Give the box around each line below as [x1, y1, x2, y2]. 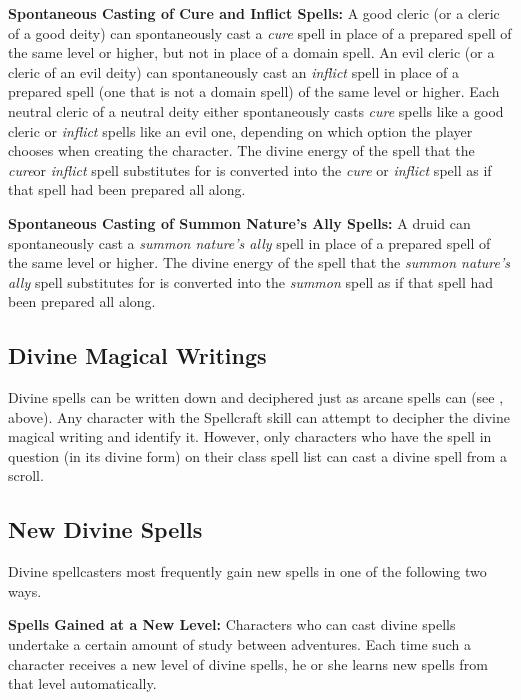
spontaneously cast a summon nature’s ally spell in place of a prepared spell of [8, 232, 491, 253]
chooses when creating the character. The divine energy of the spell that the [8, 140, 475, 161]
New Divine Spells [8, 514, 203, 545]
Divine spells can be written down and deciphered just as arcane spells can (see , [8, 387, 504, 408]
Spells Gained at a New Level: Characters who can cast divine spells [8, 614, 456, 635]
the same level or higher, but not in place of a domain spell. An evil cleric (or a [8, 42, 495, 63]
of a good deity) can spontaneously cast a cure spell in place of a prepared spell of [8, 22, 512, 43]
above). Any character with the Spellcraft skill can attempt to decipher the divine [8, 406, 510, 427]
